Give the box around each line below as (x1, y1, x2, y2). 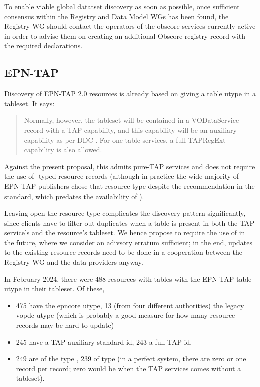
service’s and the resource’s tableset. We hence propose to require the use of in (4, 227, 245, 238)
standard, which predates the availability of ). (4, 190, 144, 201)
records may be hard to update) (16, 320, 114, 330)
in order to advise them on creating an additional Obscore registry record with (4, 30, 246, 41)
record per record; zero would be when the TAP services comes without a (16, 363, 241, 373)
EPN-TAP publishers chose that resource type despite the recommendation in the (4, 180, 255, 191)
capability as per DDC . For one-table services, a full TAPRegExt (24, 134, 226, 145)
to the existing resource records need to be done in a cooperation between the (4, 247, 242, 257)
